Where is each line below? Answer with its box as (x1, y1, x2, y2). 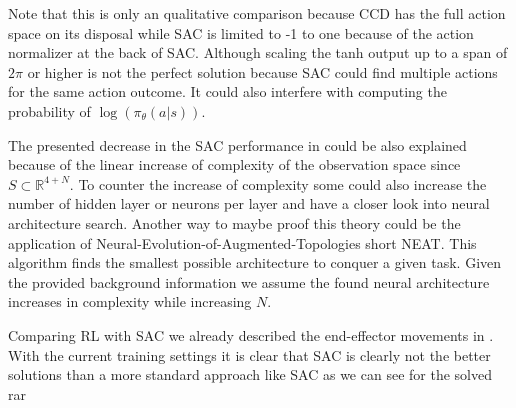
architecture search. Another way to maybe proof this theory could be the (8, 212, 461, 233)
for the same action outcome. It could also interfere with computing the (8, 81, 447, 102)
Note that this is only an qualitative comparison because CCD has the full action (8, 3, 506, 23)
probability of (8, 100, 91, 121)
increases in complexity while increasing (8, 291, 252, 312)
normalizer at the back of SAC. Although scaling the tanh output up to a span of (8, 42, 508, 63)
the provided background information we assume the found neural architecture (8, 271, 490, 292)
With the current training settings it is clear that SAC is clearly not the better (8, 344, 491, 365)
